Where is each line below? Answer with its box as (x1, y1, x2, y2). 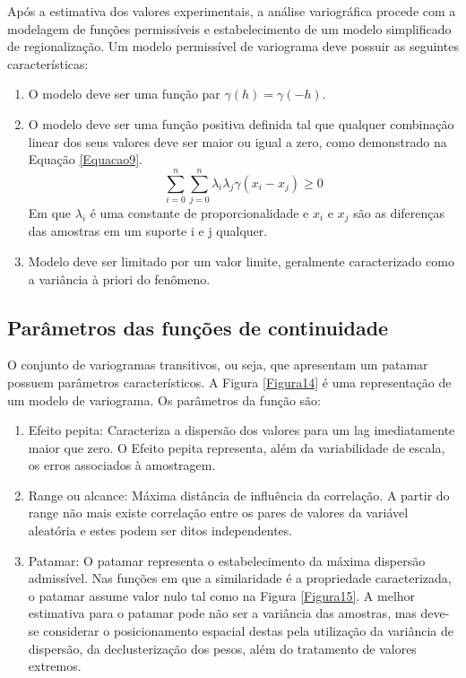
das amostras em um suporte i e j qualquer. (28, 222, 268, 240)
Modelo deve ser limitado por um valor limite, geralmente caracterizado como (28, 251, 454, 270)
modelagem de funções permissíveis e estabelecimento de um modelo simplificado (7, 19, 452, 38)
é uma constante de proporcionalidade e (90, 203, 309, 222)
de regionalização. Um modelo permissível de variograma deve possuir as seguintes (7, 37, 459, 56)
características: (7, 54, 89, 73)
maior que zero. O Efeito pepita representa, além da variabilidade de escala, (28, 438, 445, 456)
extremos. (28, 656, 82, 675)
